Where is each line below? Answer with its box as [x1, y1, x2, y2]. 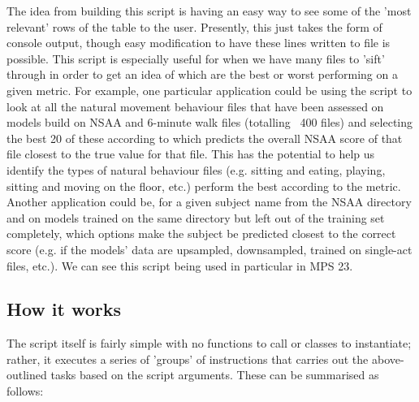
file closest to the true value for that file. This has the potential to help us [6, 145, 375, 162]
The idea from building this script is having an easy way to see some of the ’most [6, 2, 412, 19]
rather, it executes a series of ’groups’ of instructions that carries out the [6, 350, 369, 367]
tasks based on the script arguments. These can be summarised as [50, 366, 379, 383]
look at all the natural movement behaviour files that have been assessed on [6, 97, 384, 115]
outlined [6, 366, 47, 383]
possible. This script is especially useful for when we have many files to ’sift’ [6, 50, 385, 67]
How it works [6, 296, 122, 322]
